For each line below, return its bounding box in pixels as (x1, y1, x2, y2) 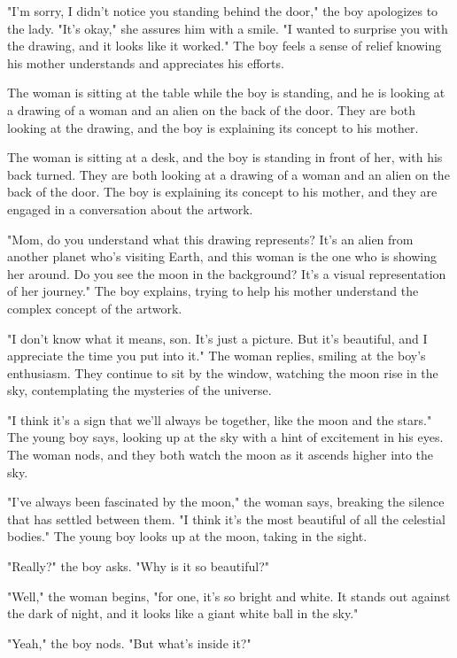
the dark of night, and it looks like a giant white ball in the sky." (7, 604, 359, 623)
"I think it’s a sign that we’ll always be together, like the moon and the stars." (7, 410, 432, 429)
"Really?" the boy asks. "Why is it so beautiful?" (7, 557, 270, 576)
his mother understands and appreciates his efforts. (7, 53, 284, 72)
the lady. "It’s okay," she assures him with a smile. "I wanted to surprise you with (7, 19, 448, 37)
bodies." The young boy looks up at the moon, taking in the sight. (7, 527, 368, 546)
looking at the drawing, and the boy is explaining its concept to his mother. (7, 118, 419, 136)
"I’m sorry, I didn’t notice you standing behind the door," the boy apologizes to (7, 2, 438, 19)
